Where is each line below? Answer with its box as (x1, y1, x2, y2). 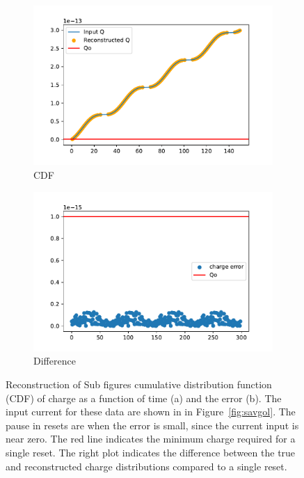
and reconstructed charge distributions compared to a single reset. (6, 459, 287, 473)
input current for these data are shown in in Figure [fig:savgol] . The (6, 404, 296, 419)
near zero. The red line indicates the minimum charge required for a (6, 431, 296, 446)
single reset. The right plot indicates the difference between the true (6, 445, 296, 459)
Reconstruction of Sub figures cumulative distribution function (6, 377, 272, 392)
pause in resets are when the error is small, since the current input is (6, 417, 299, 432)
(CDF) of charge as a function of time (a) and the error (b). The (6, 390, 282, 405)
